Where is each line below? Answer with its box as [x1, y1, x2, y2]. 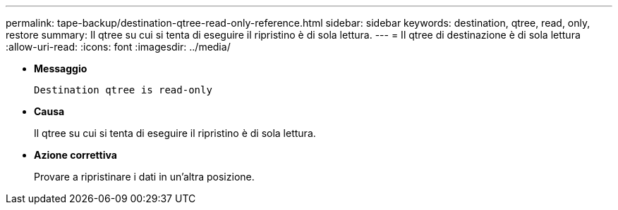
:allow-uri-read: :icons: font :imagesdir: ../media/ [6, 41, 231, 53]
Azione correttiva [34, 149, 117, 161]
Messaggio [34, 63, 87, 74]
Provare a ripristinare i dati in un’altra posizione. [34, 171, 255, 183]
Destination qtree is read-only [34, 84, 212, 96]
